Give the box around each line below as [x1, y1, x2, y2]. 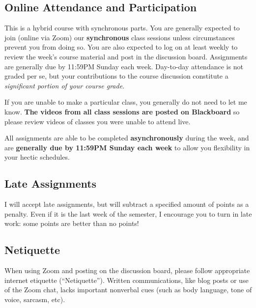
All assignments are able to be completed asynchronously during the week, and [4, 133, 249, 143]
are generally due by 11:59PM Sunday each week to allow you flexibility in [4, 142, 250, 152]
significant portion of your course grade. [4, 80, 125, 90]
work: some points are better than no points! [4, 218, 139, 228]
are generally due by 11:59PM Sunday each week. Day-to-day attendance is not [4, 61, 243, 71]
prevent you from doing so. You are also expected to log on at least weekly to [4, 42, 238, 52]
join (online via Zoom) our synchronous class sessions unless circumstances [4, 32, 235, 42]
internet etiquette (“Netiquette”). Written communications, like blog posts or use [4, 275, 249, 285]
